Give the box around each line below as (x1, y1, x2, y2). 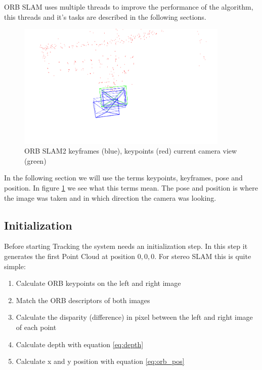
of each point (16, 321, 57, 332)
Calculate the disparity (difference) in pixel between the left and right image (16, 312, 253, 322)
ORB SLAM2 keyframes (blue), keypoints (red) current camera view (24, 145, 237, 156)
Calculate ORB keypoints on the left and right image (16, 278, 181, 288)
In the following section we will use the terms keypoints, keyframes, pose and (4, 172, 243, 183)
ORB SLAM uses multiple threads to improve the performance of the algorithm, (4, 2, 253, 12)
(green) (24, 155, 47, 166)
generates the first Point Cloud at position (4, 250, 136, 261)
